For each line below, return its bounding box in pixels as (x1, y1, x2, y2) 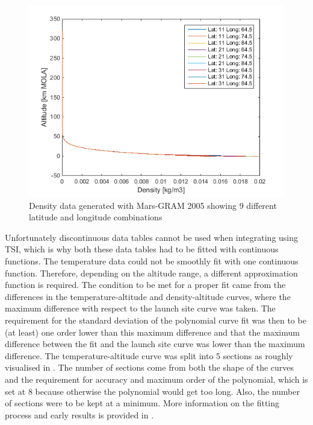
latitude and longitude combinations (29, 211, 163, 223)
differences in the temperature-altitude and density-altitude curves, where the (5, 290, 291, 302)
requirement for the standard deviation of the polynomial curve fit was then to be (5, 313, 306, 326)
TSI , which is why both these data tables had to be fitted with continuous (5, 243, 279, 255)
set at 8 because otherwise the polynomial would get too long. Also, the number (5, 385, 300, 397)
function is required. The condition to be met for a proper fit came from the (5, 278, 286, 291)
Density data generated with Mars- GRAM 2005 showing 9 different (29, 199, 277, 211)
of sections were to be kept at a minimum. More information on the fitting (5, 397, 280, 409)
